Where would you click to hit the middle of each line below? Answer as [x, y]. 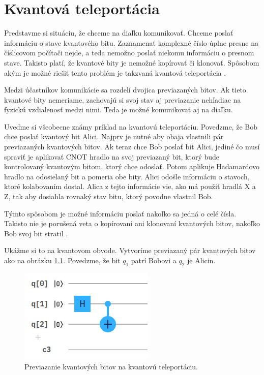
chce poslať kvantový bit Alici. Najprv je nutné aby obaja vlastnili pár [114, 136]
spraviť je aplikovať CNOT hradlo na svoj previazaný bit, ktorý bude [112, 156]
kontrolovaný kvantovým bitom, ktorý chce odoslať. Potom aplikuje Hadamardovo [132, 166]
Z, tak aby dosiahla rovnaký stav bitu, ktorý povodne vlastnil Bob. [109, 196]
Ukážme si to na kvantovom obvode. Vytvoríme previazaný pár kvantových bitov [130, 250]
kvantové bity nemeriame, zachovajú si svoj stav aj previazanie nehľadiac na [123, 99]
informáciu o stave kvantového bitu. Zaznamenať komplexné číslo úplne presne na [131, 42]
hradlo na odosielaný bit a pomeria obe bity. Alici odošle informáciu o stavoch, [127, 176]
